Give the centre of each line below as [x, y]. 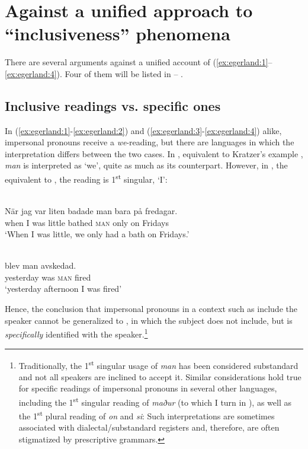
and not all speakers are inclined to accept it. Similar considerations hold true [160, 376]
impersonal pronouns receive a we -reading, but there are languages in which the [150, 142]
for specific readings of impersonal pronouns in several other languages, [148, 388]
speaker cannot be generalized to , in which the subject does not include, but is [149, 320]
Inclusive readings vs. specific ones [113, 105]
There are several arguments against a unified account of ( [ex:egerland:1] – [139, 62]
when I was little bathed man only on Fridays [87, 222]
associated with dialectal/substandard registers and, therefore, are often [149, 427]
